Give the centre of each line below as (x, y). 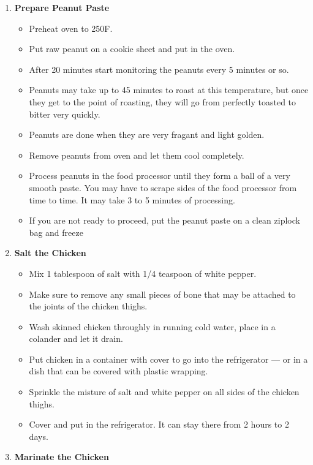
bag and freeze (56, 232)
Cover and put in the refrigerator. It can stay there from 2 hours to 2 (159, 424)
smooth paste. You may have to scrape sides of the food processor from (163, 187)
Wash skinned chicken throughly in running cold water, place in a (152, 326)
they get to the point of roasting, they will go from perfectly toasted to (163, 101)
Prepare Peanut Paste (62, 7)
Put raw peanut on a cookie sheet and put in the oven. (132, 49)
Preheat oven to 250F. (71, 28)
